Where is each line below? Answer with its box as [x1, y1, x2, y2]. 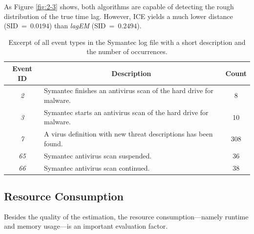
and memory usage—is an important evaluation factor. [4, 221, 168, 231]
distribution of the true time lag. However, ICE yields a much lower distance [4, 11, 233, 21]
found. [44, 138, 63, 148]
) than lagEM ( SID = [49, 20, 115, 31]
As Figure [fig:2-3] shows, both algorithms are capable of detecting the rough [4, 1, 234, 11]
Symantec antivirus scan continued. [44, 162, 150, 173]
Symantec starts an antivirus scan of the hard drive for [44, 107, 209, 117]
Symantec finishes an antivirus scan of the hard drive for [44, 85, 213, 96]
